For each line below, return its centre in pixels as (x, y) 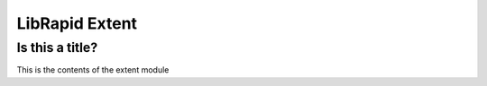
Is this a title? (57, 47)
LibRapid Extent (77, 23)
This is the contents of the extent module (93, 70)
